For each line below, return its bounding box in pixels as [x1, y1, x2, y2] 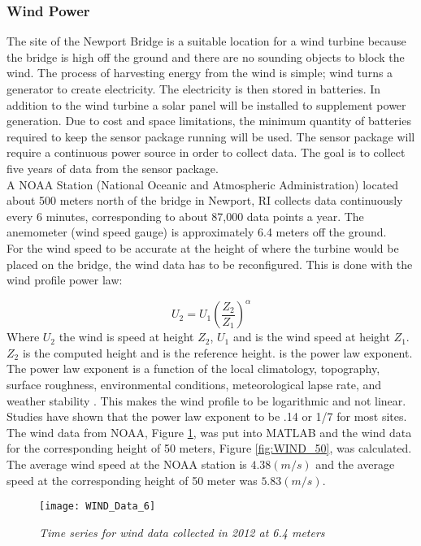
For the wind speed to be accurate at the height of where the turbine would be [7, 239, 399, 256]
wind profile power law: [7, 271, 123, 288]
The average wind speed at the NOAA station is [7, 455, 247, 472]
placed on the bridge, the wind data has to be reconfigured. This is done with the [7, 255, 413, 272]
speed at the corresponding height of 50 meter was [7, 471, 258, 488]
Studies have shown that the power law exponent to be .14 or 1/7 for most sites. [7, 408, 407, 425]
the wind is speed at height [59, 328, 194, 345]
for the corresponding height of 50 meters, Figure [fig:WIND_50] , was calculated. [7, 440, 412, 457]
